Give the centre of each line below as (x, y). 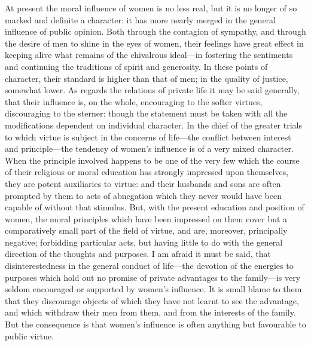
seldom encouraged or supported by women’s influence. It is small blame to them (153, 289)
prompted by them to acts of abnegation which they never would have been (143, 195)
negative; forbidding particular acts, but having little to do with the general (144, 242)
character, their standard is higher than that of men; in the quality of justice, (147, 78)
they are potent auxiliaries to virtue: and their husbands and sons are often (143, 183)
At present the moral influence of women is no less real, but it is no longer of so (151, 8)
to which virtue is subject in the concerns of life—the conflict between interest (148, 137)
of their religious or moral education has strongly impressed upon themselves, (147, 172)
